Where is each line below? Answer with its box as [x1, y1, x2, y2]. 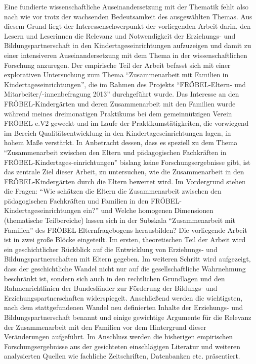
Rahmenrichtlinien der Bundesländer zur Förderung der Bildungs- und [4, 283, 217, 293]
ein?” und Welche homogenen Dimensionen [83, 205, 213, 215]
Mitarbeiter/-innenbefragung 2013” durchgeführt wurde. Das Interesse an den [4, 89, 239, 99]
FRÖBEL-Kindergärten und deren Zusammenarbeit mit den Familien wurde [4, 98, 236, 108]
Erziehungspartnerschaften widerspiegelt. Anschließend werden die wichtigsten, [4, 292, 243, 303]
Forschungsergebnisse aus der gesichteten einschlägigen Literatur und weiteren [4, 341, 240, 351]
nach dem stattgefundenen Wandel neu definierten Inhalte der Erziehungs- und [4, 302, 243, 312]
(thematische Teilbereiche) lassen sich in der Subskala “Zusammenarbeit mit [4, 215, 235, 225]
